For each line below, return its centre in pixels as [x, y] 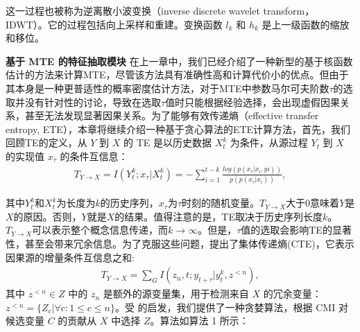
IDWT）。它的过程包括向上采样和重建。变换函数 [114, 24]
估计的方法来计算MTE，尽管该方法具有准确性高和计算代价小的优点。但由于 [177, 75]
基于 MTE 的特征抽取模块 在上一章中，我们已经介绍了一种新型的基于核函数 [179, 61]
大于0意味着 [313, 203]
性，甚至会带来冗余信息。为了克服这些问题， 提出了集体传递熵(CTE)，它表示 [180, 243]
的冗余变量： [292, 294]
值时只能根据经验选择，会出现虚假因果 [253, 102]
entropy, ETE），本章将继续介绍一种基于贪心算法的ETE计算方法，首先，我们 [178, 129]
